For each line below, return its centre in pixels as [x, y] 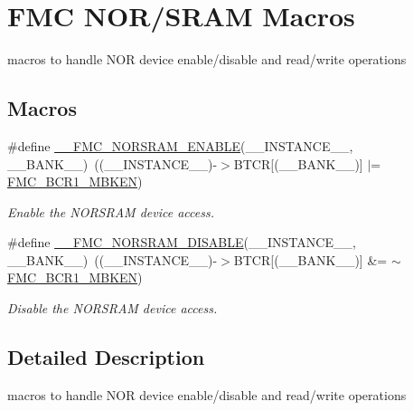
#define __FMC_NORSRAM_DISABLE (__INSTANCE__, [182, 242]
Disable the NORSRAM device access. [113, 308]
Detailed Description [106, 357]
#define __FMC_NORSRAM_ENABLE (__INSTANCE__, [180, 145]
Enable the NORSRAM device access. [111, 211]
